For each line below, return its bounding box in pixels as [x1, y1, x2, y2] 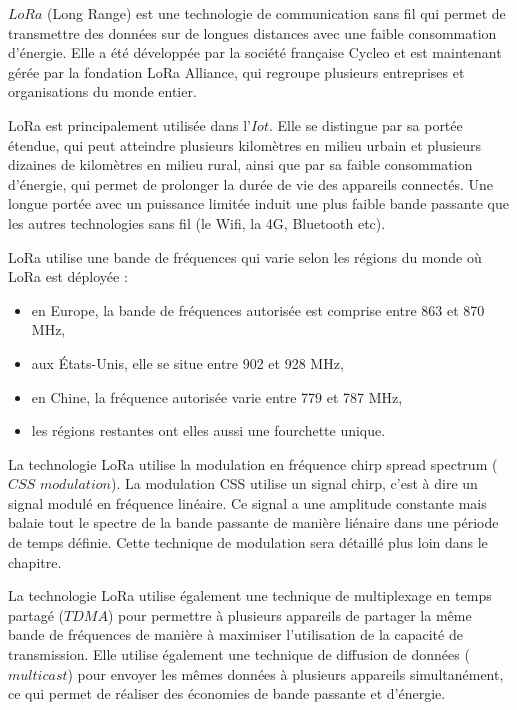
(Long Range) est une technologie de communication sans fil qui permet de [47, 3, 506, 23]
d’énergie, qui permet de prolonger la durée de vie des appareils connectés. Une [8, 173, 493, 194]
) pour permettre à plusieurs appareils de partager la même [107, 604, 472, 625]
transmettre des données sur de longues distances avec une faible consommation [8, 22, 497, 43]
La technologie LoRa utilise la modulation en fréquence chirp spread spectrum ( [8, 453, 498, 474]
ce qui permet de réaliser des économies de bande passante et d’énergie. [8, 683, 446, 704]
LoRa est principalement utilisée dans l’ [8, 114, 251, 135]
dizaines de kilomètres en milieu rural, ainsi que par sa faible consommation [8, 154, 473, 175]
